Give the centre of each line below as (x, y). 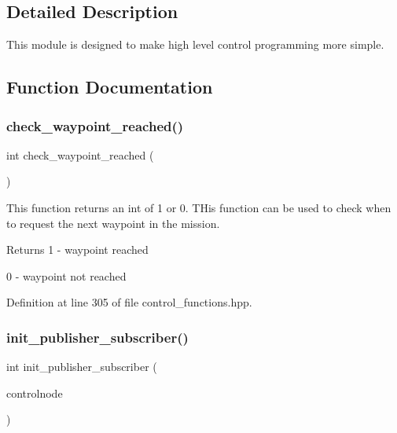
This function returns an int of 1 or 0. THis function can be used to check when (199, 207)
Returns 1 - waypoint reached (77, 250)
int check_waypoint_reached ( (80, 154)
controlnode (35, 393)
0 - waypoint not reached (66, 275)
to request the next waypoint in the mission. (113, 223)
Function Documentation (110, 87)
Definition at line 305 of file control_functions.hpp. (129, 302)
